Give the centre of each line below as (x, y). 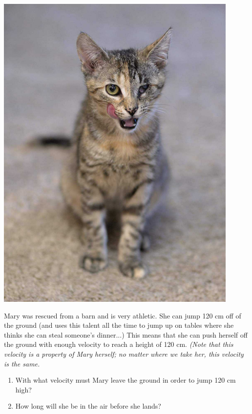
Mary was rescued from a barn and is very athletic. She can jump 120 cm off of (123, 315)
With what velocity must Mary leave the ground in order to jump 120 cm (126, 380)
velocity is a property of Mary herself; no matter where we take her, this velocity (124, 353)
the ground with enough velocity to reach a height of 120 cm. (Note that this (119, 344)
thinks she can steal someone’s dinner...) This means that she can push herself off (126, 334)
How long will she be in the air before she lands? (88, 406)
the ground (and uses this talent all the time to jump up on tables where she (119, 325)
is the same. (22, 363)
